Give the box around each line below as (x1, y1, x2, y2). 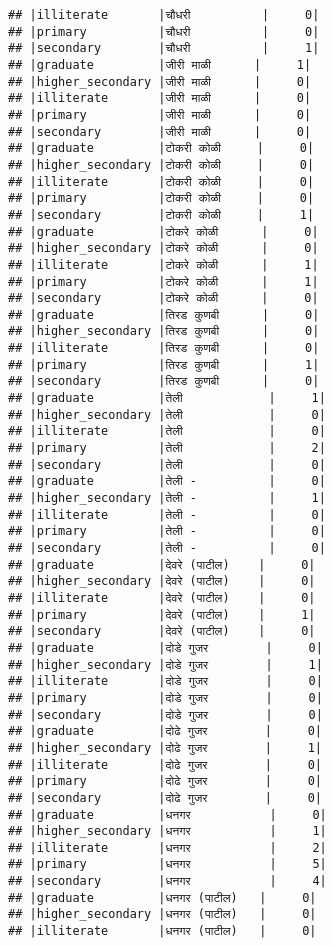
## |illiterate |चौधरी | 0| (8, 8, 320, 22)
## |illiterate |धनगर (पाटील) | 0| (8, 924, 317, 939)
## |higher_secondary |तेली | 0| (8, 407, 326, 422)
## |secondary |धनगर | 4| (8, 874, 327, 889)
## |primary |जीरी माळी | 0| (8, 107, 312, 122)
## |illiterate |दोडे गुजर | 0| (8, 674, 323, 689)
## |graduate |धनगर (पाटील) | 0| (8, 890, 317, 905)
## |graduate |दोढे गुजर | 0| (8, 724, 322, 739)
